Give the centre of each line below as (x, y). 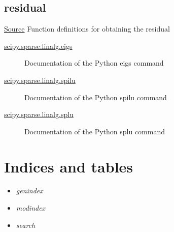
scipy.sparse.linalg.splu (39, 114)
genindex (29, 191)
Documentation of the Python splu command (95, 131)
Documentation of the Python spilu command (96, 97)
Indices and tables (69, 166)
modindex (31, 208)
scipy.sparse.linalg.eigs (38, 46)
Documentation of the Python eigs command (94, 63)
